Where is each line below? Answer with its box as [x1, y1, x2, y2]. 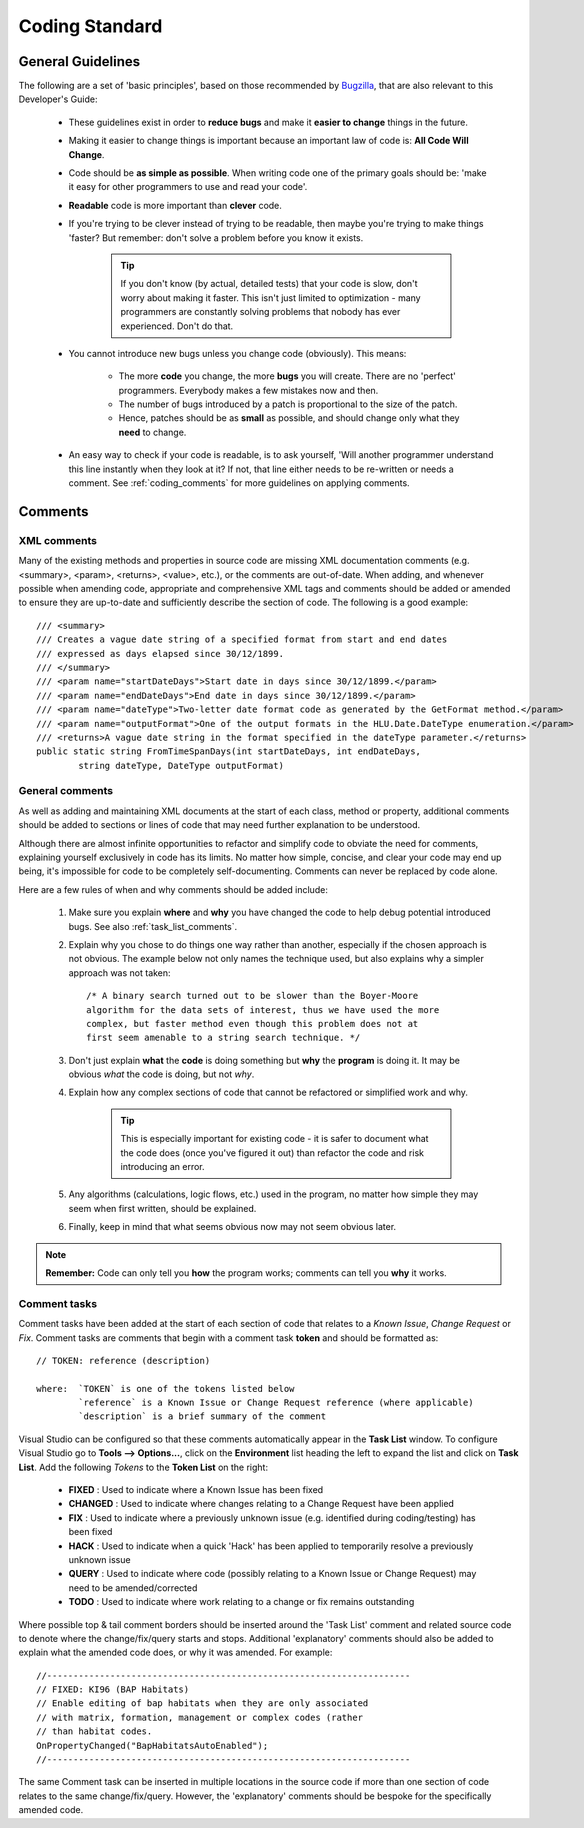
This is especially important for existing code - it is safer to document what [120, 1133, 429, 1145]
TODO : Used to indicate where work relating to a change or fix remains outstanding [68, 1596, 415, 1608]
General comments [18, 784, 114, 798]
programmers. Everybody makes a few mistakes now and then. [118, 384, 379, 396]
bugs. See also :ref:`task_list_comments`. [68, 920, 238, 932]
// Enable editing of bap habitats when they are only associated [36, 1698, 369, 1709]
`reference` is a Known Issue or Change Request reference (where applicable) [78, 1397, 474, 1409]
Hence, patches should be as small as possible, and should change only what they [118, 412, 460, 424]
